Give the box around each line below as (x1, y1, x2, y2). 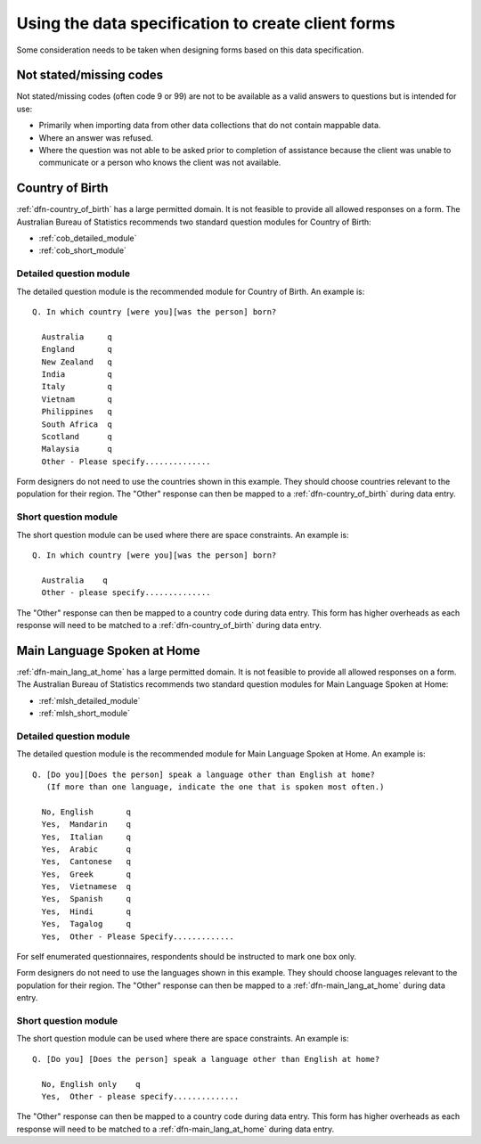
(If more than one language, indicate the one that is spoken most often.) (45, 781, 385, 792)
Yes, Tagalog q (41, 919, 132, 929)
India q (41, 369, 113, 379)
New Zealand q (41, 356, 113, 367)
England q (41, 344, 113, 355)
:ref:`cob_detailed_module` (38, 233, 137, 244)
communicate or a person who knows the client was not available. (38, 157, 281, 168)
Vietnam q (41, 394, 113, 404)
